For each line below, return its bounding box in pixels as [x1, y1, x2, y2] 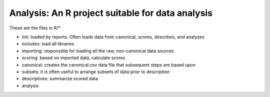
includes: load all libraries [21, 41, 74, 47]
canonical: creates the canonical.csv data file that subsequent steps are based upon [21, 62, 196, 68]
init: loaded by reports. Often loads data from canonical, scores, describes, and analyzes [21, 34, 204, 40]
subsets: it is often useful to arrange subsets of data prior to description [21, 69, 170, 75]
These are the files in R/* [9, 25, 61, 31]
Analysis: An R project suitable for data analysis [9, 7, 212, 18]
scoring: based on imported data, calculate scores [21, 55, 125, 61]
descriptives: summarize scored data [21, 76, 98, 82]
